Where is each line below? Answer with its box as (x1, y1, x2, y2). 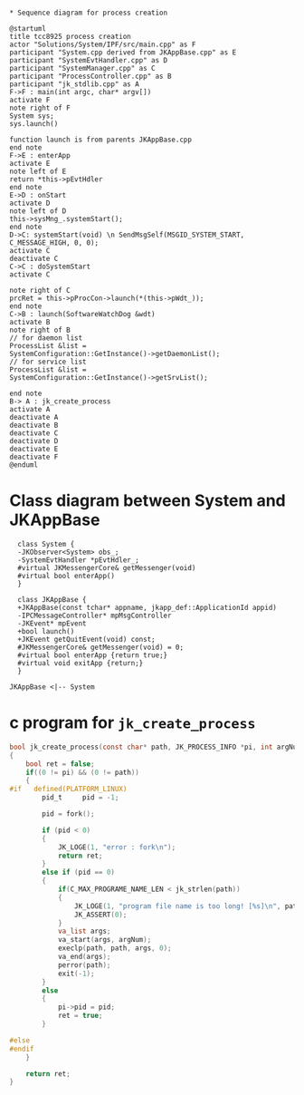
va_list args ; (57, 926, 111, 936)
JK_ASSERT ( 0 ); (73, 910, 128, 919)
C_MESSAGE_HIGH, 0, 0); (9, 238, 100, 247)
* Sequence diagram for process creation (9, 8, 168, 17)
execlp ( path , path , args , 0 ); (57, 944, 172, 953)
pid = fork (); (42, 809, 95, 819)
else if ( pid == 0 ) (42, 867, 116, 877)
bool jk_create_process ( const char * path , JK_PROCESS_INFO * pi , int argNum (9, 742, 301, 751)
